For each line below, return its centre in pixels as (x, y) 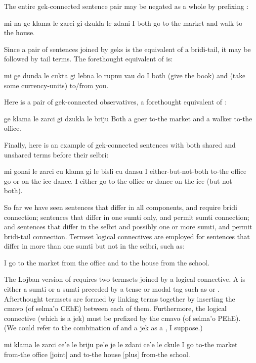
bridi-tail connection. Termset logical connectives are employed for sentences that (127, 236)
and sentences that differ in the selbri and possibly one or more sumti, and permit (128, 227)
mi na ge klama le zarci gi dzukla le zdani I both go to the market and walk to (123, 23)
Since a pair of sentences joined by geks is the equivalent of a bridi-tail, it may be (128, 49)
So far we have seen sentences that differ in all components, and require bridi (121, 207)
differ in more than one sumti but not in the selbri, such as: (94, 246)
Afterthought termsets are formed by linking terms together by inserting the (120, 298)
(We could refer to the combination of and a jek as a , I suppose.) (104, 328)
